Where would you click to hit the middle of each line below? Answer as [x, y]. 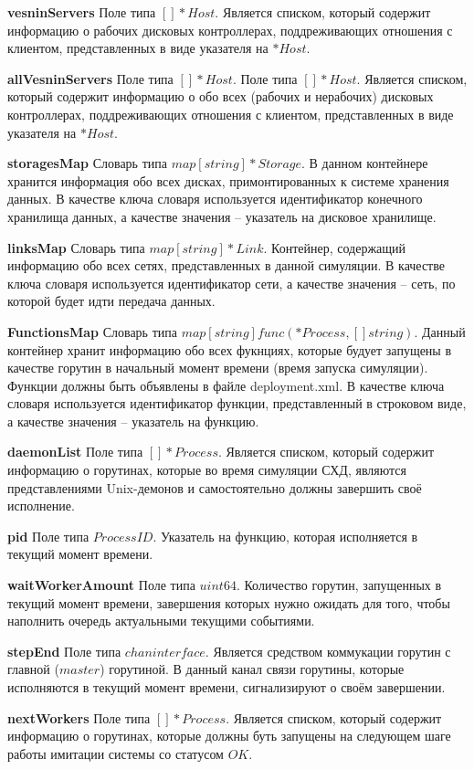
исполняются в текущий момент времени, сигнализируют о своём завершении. [226, 687]
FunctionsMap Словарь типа [92, 331]
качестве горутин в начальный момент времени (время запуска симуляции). [218, 368]
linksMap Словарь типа [76, 247]
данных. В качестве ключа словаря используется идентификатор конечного [215, 199]
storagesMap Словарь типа [87, 163]
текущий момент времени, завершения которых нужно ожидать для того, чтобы [229, 602]
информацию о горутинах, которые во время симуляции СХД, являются [207, 470]
